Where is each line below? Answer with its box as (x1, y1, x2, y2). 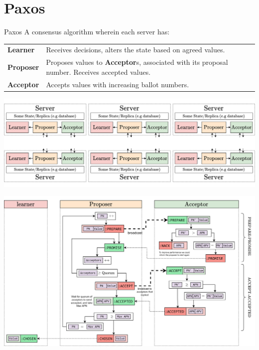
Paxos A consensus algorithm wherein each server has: (4, 26, 170, 37)
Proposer (7, 62, 39, 72)
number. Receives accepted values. (46, 66, 151, 77)
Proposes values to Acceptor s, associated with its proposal (46, 57, 228, 67)
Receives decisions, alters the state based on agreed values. (46, 44, 225, 55)
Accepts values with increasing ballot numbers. (46, 79, 189, 89)
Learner (7, 44, 35, 55)
